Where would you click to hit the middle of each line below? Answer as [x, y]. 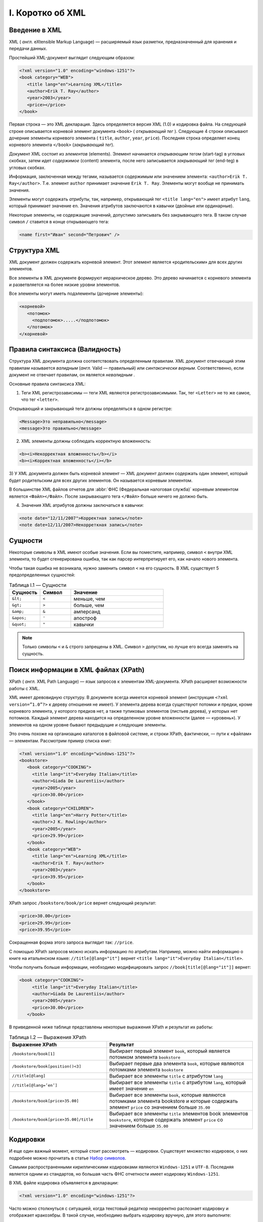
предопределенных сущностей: [42, 575]
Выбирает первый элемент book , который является [170, 1051]
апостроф [85, 618]
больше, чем [89, 605]
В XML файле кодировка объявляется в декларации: [64, 1183]
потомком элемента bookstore [145, 1057]
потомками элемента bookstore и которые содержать [174, 1101]
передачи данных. [28, 48]
